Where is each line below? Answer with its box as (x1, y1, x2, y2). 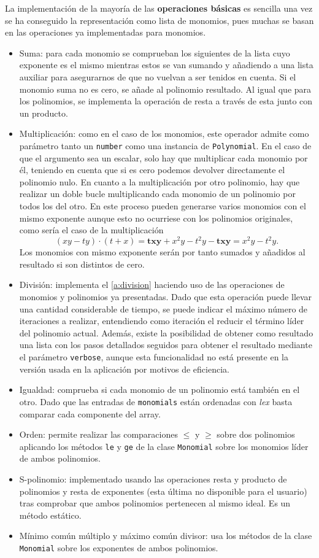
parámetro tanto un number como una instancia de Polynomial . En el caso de (19, 139, 312, 152)
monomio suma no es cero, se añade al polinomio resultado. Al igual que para (19, 82, 312, 95)
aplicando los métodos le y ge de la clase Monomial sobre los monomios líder (19, 440, 309, 452)
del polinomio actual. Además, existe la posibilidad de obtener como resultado (19, 326, 313, 339)
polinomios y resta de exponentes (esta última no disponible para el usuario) (19, 484, 307, 497)
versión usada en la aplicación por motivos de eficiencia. (19, 362, 229, 375)
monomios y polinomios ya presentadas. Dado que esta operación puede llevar (19, 290, 312, 303)
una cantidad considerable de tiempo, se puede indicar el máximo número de (19, 302, 308, 315)
